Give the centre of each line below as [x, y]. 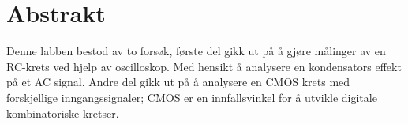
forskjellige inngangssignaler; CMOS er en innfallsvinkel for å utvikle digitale [192, 97]
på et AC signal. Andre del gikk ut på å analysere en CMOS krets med [178, 82]
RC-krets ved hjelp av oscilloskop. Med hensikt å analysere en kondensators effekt [204, 66]
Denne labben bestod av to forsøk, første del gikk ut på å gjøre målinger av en [196, 51]
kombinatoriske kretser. [63, 113]
